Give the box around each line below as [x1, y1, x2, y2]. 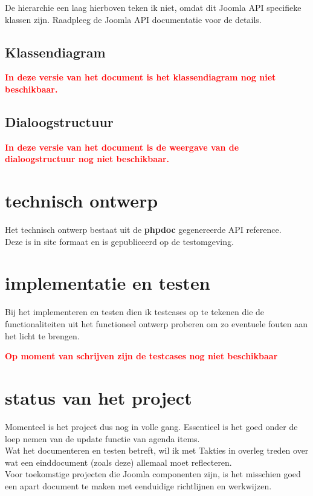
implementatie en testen [5, 270, 210, 295]
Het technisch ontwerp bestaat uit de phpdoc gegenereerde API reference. [5, 223, 282, 236]
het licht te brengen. [5, 329, 80, 342]
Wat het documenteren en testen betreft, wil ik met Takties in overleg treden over [5, 444, 309, 457]
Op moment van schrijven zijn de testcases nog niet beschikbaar [5, 350, 278, 362]
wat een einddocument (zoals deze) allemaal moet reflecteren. [5, 455, 232, 468]
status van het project [5, 385, 192, 410]
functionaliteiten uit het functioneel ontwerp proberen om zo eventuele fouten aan [5, 318, 308, 330]
